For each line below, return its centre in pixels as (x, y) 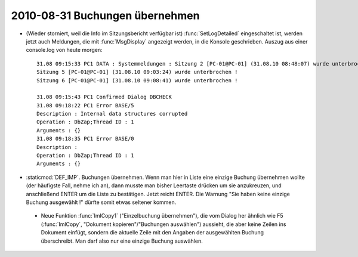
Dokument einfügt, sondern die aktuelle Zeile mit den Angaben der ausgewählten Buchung (152, 233)
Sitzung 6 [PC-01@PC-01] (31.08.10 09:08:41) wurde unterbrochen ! (137, 80)
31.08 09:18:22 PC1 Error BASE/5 (85, 105)
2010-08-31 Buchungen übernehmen (105, 16)
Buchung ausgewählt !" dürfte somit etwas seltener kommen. (101, 202)
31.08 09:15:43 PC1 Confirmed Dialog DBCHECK (104, 97)
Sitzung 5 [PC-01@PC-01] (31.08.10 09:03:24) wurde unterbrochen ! (137, 72)
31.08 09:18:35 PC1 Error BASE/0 (85, 139)
